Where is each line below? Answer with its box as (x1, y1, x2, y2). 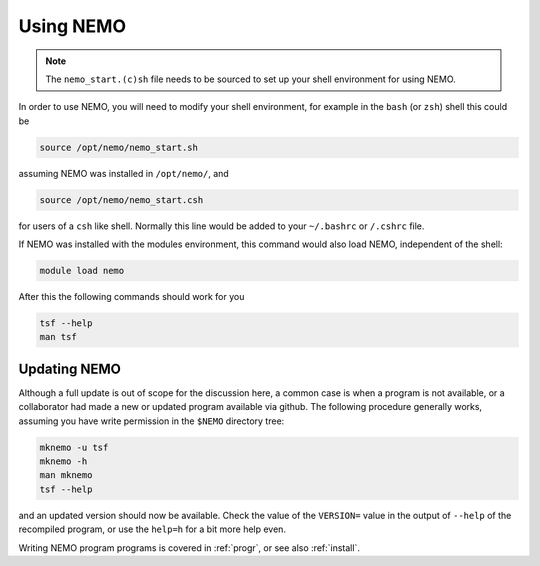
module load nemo (39, 265, 125, 277)
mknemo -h (39, 456, 88, 467)
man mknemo (39, 470, 93, 481)
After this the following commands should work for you (18, 291, 245, 303)
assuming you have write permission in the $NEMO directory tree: (18, 415, 285, 427)
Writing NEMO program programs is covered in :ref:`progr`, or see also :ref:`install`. (18, 541, 360, 554)
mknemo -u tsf (39, 441, 109, 453)
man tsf (39, 331, 77, 343)
